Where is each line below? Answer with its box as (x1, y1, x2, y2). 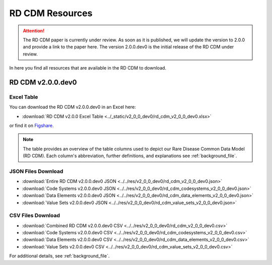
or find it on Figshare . (9, 122, 54, 128)
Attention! (23, 28, 45, 34)
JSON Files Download (9, 168, 63, 175)
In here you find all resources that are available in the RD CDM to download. (9, 65, 166, 71)
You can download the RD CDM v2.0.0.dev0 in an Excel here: (9, 104, 136, 110)
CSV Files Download (9, 212, 60, 219)
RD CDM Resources (9, 8, 93, 19)
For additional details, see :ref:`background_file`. (9, 253, 110, 259)
